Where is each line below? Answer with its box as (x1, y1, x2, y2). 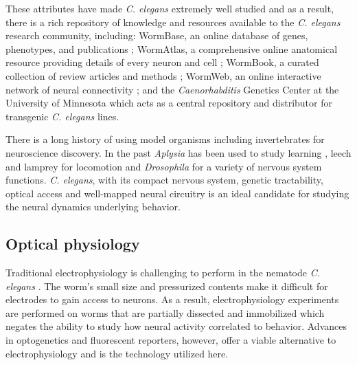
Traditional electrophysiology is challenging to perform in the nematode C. (5, 265, 321, 280)
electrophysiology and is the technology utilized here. (5, 346, 229, 360)
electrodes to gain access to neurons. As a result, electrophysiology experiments (5, 292, 339, 307)
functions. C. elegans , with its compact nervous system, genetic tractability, (5, 173, 323, 187)
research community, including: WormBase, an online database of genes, (5, 28, 308, 43)
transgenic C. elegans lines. (5, 109, 119, 123)
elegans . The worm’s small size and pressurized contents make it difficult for (5, 278, 328, 293)
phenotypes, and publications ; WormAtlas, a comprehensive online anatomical (5, 41, 338, 56)
